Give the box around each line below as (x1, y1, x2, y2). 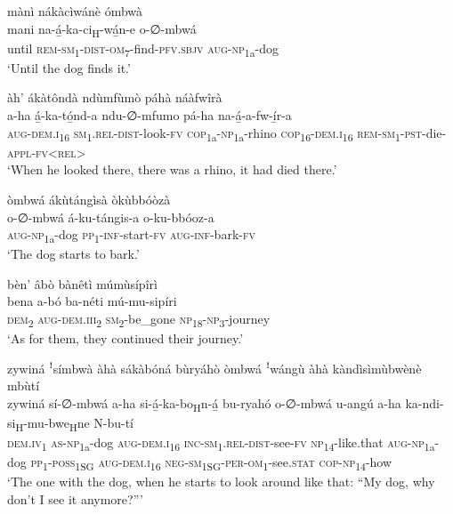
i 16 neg (147, 453, 185, 474)
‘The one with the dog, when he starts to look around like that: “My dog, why (7, 472, 435, 491)
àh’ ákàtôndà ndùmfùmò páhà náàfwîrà (7, 88, 222, 107)
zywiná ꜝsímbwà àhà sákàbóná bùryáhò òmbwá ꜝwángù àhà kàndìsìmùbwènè (7, 358, 422, 377)
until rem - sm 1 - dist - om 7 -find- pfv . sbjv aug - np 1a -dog (7, 38, 279, 60)
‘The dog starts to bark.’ (7, 245, 140, 263)
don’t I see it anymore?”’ (7, 490, 143, 509)
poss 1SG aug (52, 453, 119, 474)
